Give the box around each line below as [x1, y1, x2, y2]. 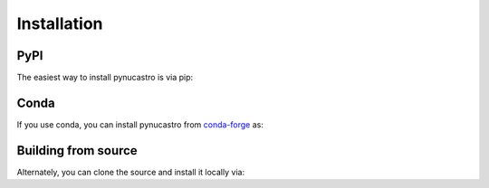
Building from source [16, 143, 138, 158]
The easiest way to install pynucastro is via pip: [16, 72, 194, 83]
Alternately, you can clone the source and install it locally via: [16, 166, 244, 177]
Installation [16, 14, 103, 33]
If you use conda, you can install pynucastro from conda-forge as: [16, 118, 264, 130]
